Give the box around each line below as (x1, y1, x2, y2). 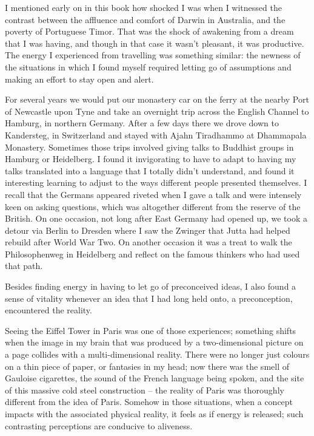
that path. (5, 259, 43, 272)
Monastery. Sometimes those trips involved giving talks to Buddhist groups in (5, 140, 294, 153)
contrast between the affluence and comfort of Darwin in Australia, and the (5, 13, 286, 26)
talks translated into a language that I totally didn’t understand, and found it (5, 164, 295, 177)
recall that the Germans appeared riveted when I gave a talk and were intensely (5, 188, 302, 200)
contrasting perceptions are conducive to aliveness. (5, 419, 193, 432)
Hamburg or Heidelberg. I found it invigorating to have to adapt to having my (5, 152, 296, 165)
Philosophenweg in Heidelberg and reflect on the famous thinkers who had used (5, 247, 300, 260)
